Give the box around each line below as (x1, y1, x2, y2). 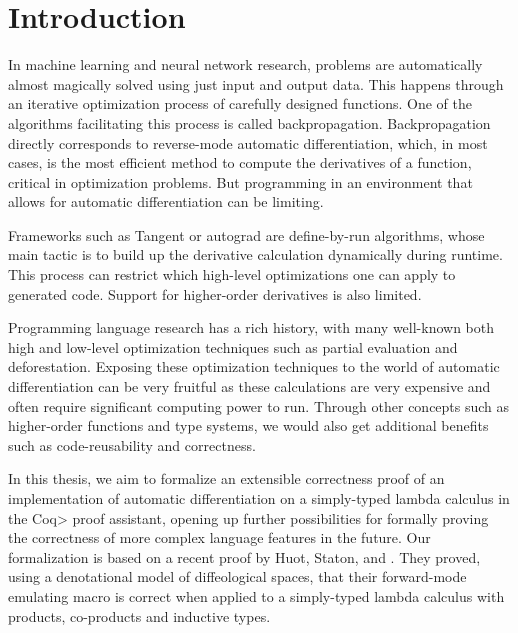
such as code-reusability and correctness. (8, 434, 256, 455)
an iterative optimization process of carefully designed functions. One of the (8, 93, 473, 114)
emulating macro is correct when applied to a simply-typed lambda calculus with (8, 585, 505, 606)
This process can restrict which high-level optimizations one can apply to (8, 264, 456, 285)
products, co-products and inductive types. (8, 605, 271, 626)
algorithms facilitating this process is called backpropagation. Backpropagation (8, 112, 491, 133)
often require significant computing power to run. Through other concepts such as (8, 395, 510, 416)
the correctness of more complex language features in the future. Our (8, 527, 431, 548)
